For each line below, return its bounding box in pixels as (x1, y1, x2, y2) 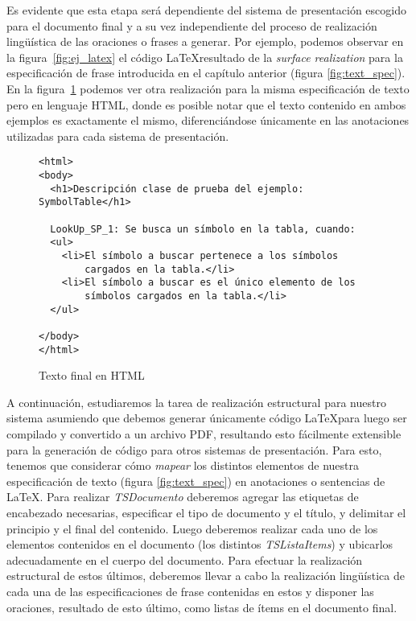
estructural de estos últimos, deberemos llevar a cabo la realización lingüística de (6, 567, 405, 584)
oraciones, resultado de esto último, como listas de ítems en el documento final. (6, 598, 397, 615)
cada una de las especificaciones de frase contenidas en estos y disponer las (6, 582, 374, 599)
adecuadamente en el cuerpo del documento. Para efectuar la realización (6, 551, 363, 568)
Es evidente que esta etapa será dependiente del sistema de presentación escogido (6, 2, 406, 18)
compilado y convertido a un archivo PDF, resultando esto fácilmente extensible (6, 425, 402, 442)
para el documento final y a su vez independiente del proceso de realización (6, 17, 377, 34)
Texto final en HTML (39, 367, 145, 384)
